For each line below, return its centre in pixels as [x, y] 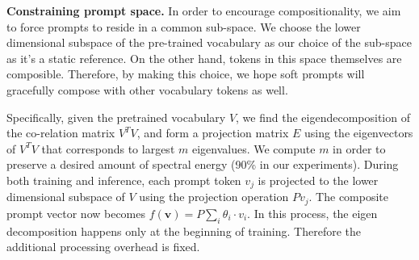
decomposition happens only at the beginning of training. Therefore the [184, 231]
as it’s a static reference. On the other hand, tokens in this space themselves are [204, 58]
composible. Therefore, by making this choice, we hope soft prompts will [186, 74]
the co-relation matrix [61, 133]
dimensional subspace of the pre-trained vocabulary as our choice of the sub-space [209, 42]
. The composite [349, 197]
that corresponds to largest [108, 148]
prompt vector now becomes [76, 213]
